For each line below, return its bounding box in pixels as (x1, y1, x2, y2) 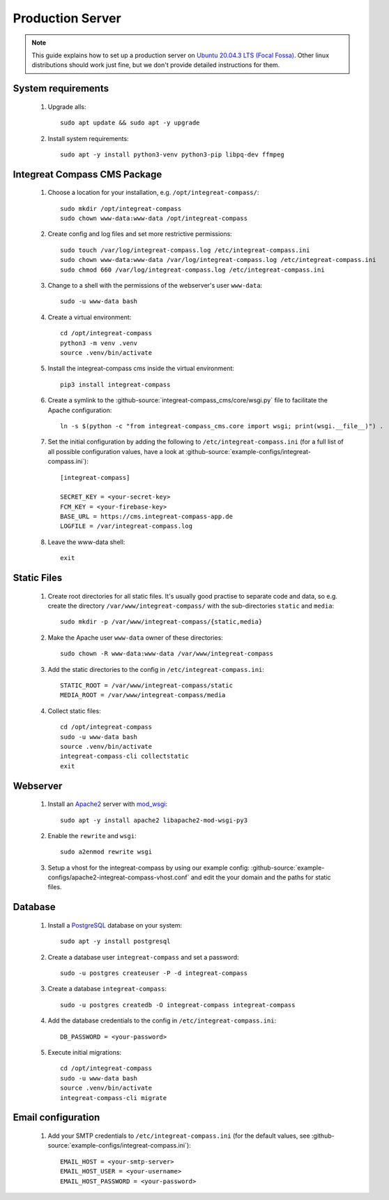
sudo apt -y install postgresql (60, 937, 171, 946)
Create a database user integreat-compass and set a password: (47, 953, 240, 961)
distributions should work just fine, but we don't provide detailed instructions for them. (31, 61, 280, 69)
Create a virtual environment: (47, 313, 132, 321)
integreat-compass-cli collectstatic (60, 752, 190, 761)
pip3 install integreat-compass (60, 381, 171, 388)
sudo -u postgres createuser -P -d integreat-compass (60, 969, 247, 977)
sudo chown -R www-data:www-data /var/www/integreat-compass (60, 650, 273, 658)
